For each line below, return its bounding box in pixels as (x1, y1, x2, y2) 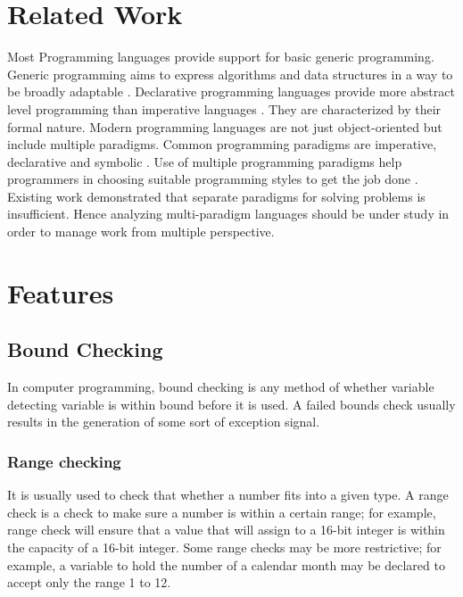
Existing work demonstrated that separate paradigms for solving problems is (7, 187, 426, 205)
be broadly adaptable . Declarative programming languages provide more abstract (7, 82, 455, 101)
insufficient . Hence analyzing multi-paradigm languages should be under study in (7, 204, 450, 223)
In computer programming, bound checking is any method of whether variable (7, 377, 434, 396)
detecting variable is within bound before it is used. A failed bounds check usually (7, 394, 456, 413)
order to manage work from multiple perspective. (7, 222, 275, 241)
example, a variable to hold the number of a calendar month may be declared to (7, 555, 445, 574)
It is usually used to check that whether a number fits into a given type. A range (7, 485, 449, 504)
